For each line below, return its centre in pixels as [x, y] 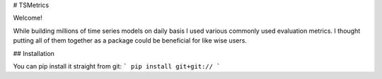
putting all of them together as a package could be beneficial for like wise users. [130, 41]
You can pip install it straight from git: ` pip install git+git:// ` [117, 66]
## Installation [34, 53]
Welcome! [28, 18]
